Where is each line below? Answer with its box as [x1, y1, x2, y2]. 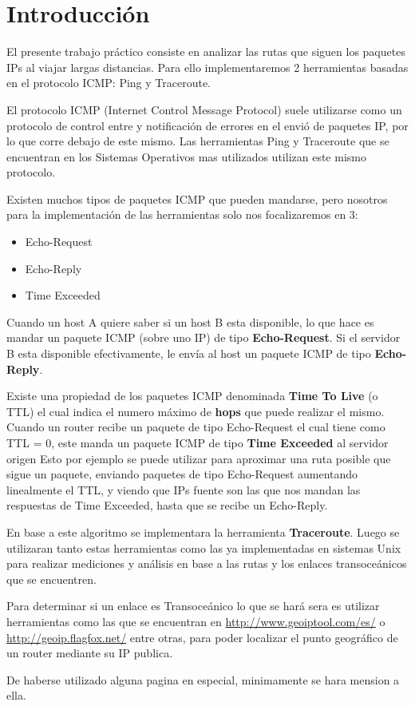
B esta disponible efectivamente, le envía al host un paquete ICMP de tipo [6, 345, 371, 362]
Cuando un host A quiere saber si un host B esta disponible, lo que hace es [6, 313, 374, 330]
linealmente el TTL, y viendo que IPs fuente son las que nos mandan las [6, 481, 361, 498]
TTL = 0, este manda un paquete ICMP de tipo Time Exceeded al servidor [6, 434, 389, 450]
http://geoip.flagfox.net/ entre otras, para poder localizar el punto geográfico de [6, 629, 398, 645]
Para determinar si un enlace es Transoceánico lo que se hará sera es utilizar [6, 597, 380, 614]
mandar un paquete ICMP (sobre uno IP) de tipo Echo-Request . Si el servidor [6, 329, 401, 346]
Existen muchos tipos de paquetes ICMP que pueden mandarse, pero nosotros [6, 190, 388, 207]
